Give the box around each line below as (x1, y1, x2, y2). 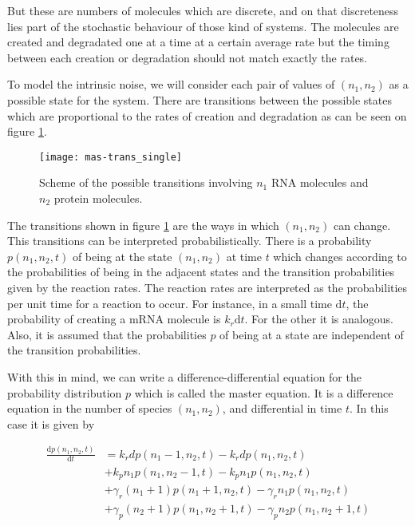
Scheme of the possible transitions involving (39, 174, 253, 191)
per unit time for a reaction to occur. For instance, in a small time (7, 295, 332, 311)
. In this (349, 400, 389, 417)
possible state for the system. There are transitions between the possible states (7, 91, 392, 108)
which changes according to (273, 247, 407, 264)
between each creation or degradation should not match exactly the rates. (7, 49, 368, 65)
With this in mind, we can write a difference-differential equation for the (7, 368, 362, 385)
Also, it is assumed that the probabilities (7, 326, 207, 342)
